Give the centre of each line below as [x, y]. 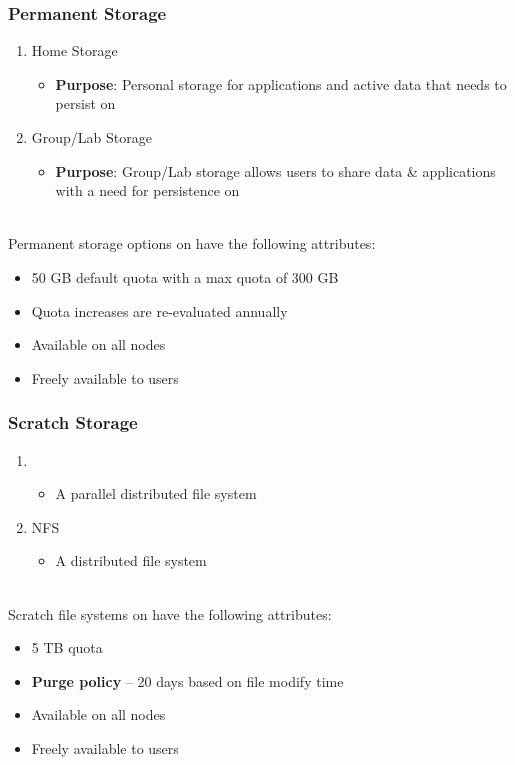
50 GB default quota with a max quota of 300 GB [185, 276]
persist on [85, 103]
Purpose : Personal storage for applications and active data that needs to [281, 83]
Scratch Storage [73, 422]
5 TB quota [67, 647]
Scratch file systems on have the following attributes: [170, 613]
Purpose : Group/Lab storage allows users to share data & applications [275, 170]
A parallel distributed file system [156, 493]
